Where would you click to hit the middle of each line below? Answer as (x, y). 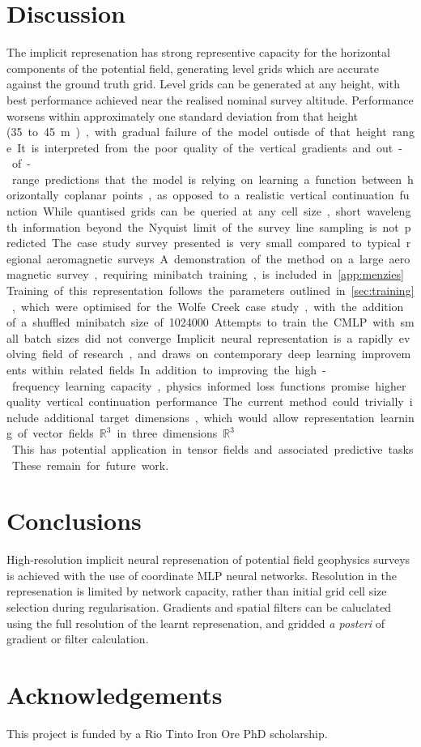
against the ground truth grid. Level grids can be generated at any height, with (203, 84)
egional (24, 258)
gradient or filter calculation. (78, 639)
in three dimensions (167, 433)
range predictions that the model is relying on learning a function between (207, 179)
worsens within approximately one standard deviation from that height (183, 115)
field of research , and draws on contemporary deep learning (199, 354)
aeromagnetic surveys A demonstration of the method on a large (215, 258)
